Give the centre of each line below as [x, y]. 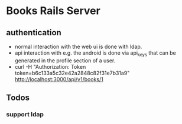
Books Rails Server [53, 11]
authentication [34, 33]
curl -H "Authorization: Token [50, 66]
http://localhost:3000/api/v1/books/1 [59, 79]
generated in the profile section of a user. [65, 61]
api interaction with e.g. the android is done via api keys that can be [95, 53]
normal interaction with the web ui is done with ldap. [78, 46]
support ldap [25, 115]
